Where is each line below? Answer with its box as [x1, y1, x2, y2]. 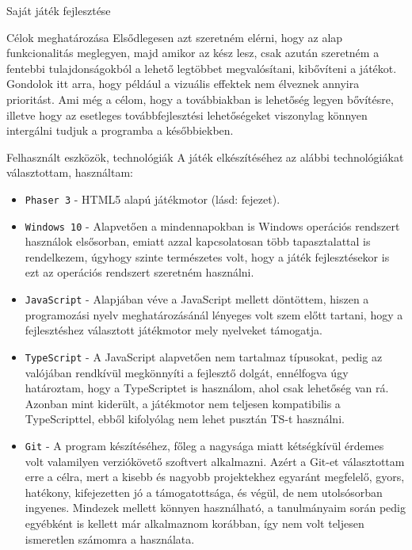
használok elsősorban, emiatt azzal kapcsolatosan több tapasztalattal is [25, 233, 371, 250]
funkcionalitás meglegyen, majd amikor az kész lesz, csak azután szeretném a [6, 44, 380, 61]
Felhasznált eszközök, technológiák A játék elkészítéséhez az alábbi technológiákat [6, 148, 404, 165]
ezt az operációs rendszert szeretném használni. [25, 264, 254, 281]
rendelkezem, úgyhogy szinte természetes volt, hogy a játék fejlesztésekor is [25, 248, 390, 265]
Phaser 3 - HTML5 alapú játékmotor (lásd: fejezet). [25, 190, 280, 207]
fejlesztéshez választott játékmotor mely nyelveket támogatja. [25, 322, 322, 338]
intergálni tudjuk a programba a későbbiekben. [6, 122, 234, 139]
